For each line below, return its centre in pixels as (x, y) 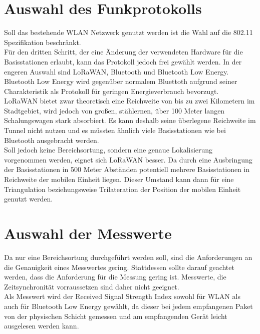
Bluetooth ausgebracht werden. (52, 140)
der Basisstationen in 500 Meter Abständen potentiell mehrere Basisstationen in (127, 169)
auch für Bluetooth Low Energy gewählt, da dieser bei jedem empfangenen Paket (128, 306)
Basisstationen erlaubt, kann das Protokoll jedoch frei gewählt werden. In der (123, 61)
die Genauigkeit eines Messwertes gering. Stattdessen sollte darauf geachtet (119, 267)
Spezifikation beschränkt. (43, 42)
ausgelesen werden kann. (42, 326)
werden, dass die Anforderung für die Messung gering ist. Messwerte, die (115, 277)
